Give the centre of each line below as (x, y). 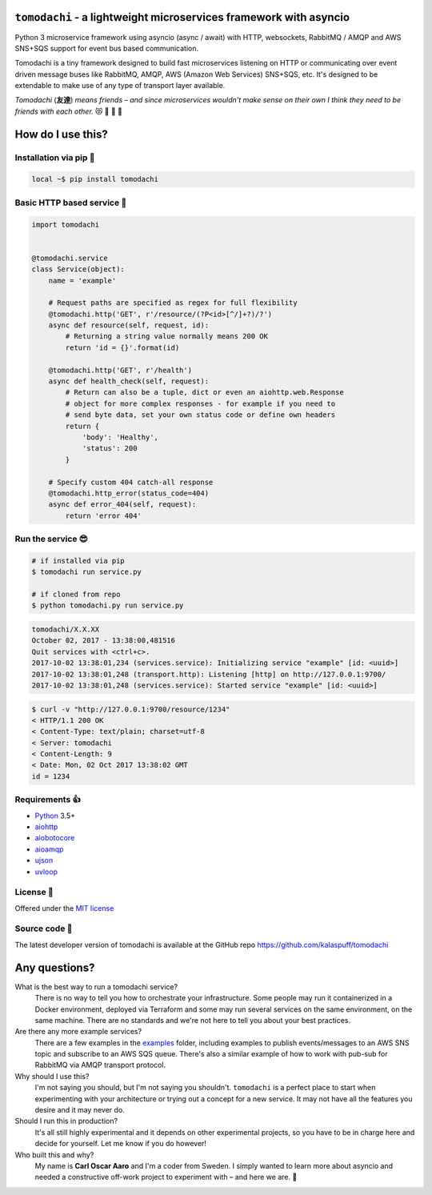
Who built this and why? (54, 1155)
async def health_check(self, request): (129, 381)
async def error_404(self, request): (122, 505)
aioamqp (49, 849)
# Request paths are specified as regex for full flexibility (173, 303)
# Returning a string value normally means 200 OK (166, 337)
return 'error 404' (103, 515)
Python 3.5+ (55, 816)
